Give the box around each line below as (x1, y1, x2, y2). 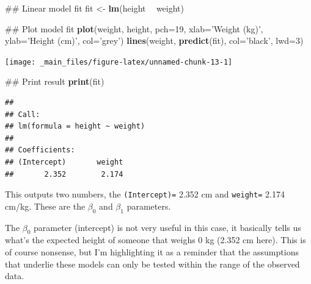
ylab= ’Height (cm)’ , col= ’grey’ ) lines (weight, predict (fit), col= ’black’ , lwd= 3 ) (5, 34, 304, 47)
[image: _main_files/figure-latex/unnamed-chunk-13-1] (5, 57, 233, 66)
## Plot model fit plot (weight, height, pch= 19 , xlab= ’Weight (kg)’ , (5, 22, 263, 35)
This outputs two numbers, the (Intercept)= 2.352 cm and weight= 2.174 (5, 188, 285, 201)
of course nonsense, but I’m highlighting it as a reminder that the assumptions (5, 246, 299, 258)
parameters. (126, 199, 171, 212)
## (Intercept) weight (5, 158, 123, 166)
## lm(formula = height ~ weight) (5, 122, 145, 131)
